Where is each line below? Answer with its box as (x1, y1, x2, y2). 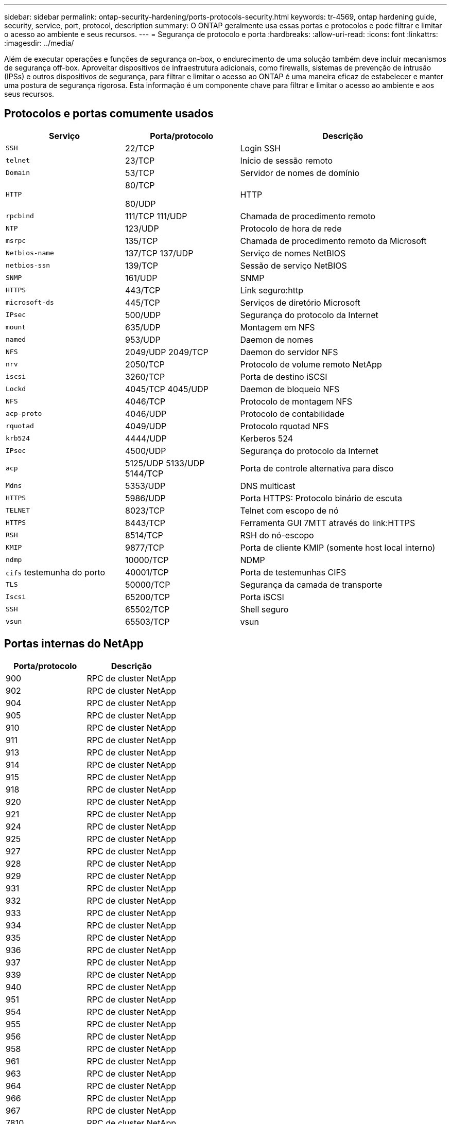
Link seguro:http (240, 285, 303, 295)
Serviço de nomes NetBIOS (240, 248, 346, 258)
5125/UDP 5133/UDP (125, 458, 205, 468)
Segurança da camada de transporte (240, 579, 383, 590)
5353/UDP (125, 480, 166, 491)
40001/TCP (125, 567, 169, 577)
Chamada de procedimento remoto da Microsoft (240, 235, 427, 246)
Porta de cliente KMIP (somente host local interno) (240, 542, 436, 553)
